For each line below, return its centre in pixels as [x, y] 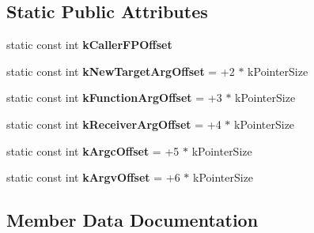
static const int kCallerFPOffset [89, 45]
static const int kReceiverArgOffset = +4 [114, 124]
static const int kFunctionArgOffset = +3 [114, 98]
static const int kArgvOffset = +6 [93, 177]
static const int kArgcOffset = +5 [93, 150]
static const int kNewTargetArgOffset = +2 [121, 71]
